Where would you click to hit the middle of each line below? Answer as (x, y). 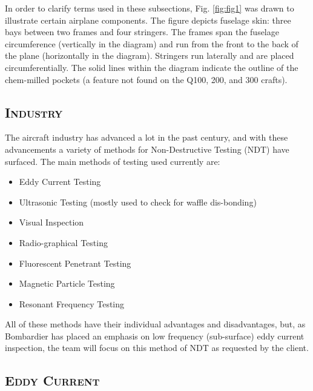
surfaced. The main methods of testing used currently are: (113, 161)
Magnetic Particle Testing (67, 283)
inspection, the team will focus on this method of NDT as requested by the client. (157, 348)
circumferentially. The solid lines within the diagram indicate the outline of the (152, 67)
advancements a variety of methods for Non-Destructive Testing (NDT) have (147, 149)
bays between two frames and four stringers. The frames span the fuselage (142, 32)
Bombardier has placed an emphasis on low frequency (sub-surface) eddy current (155, 336)
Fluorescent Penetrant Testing (75, 263)
